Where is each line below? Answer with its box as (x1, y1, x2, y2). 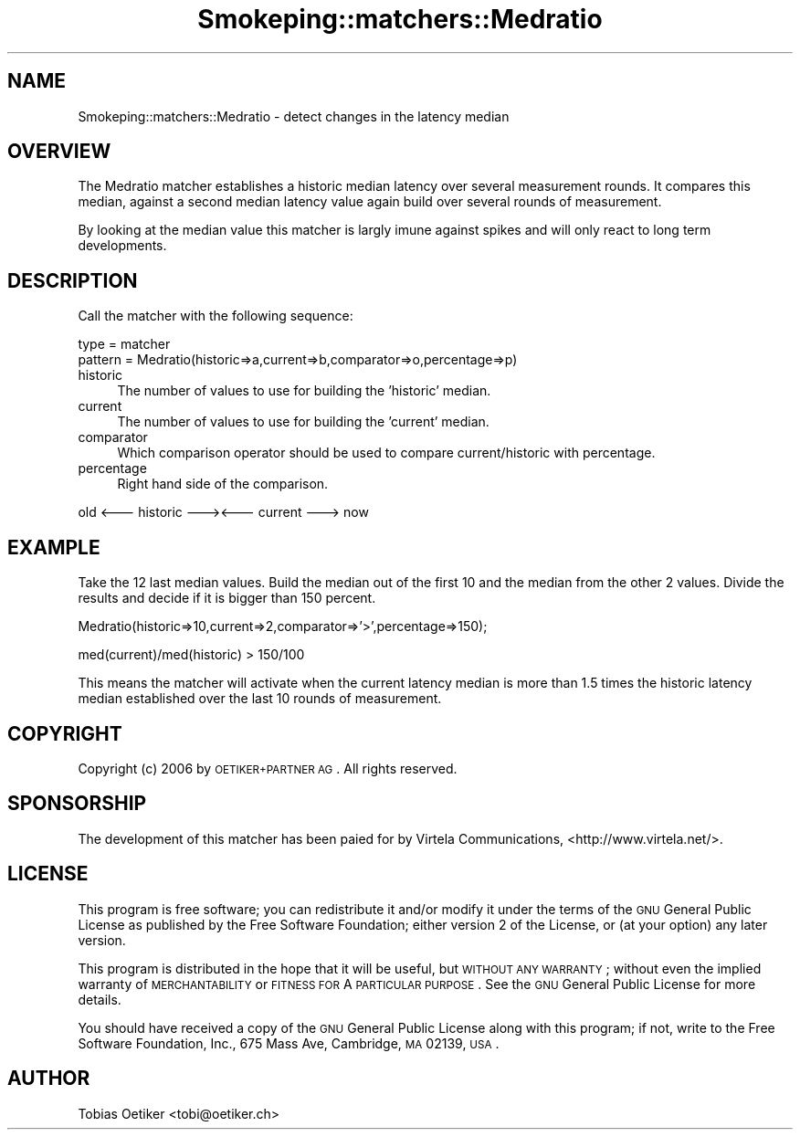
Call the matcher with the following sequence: (78, 308, 353, 324)
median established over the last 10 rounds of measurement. (78, 690, 442, 707)
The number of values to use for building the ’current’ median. (117, 414, 489, 430)
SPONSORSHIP (7, 792, 147, 816)
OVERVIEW (7, 140, 111, 163)
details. (78, 991, 121, 1007)
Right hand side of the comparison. (117, 476, 329, 492)
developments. (78, 237, 167, 254)
